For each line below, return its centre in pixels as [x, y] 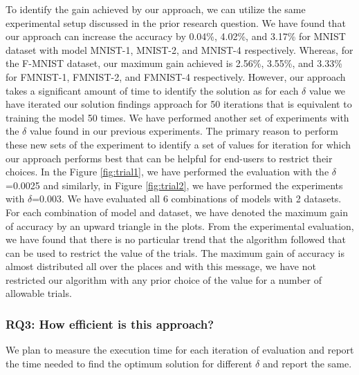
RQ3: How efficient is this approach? [110, 324]
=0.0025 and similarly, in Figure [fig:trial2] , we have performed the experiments [174, 185]
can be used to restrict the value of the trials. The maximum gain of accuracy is [175, 252]
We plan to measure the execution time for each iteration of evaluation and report [180, 350]
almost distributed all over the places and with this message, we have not [161, 266]
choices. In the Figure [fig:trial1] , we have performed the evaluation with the [167, 172]
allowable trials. [39, 293]
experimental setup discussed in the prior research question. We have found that [176, 22]
